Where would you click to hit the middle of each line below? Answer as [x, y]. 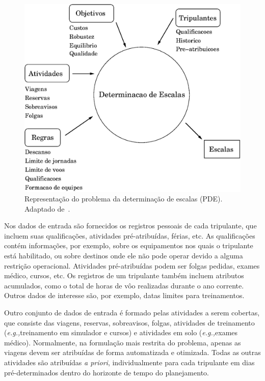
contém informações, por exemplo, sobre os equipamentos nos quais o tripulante [129, 245]
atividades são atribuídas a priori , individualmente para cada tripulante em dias [129, 362]
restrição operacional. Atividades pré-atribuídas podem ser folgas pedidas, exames [132, 265]
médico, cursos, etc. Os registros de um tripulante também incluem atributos [124, 275]
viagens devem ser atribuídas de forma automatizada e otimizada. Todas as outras [132, 352]
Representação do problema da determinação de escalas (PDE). [124, 199]
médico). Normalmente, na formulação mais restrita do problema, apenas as [123, 342]
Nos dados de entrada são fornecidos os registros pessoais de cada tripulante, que [130, 226]
